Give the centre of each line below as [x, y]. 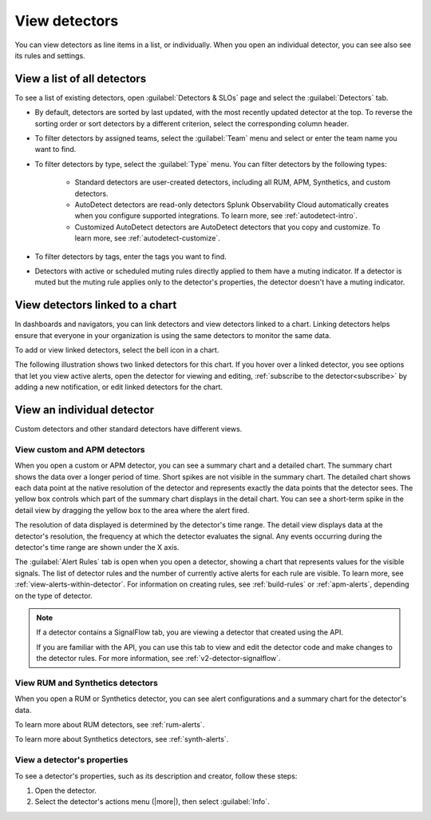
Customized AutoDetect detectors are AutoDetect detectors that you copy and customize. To [227, 227]
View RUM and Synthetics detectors [87, 683]
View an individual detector [85, 410]
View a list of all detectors [81, 79]
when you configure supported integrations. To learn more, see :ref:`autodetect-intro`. [216, 216]
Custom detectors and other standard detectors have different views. [129, 429]
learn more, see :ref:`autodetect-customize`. [148, 238]
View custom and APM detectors [80, 449]
